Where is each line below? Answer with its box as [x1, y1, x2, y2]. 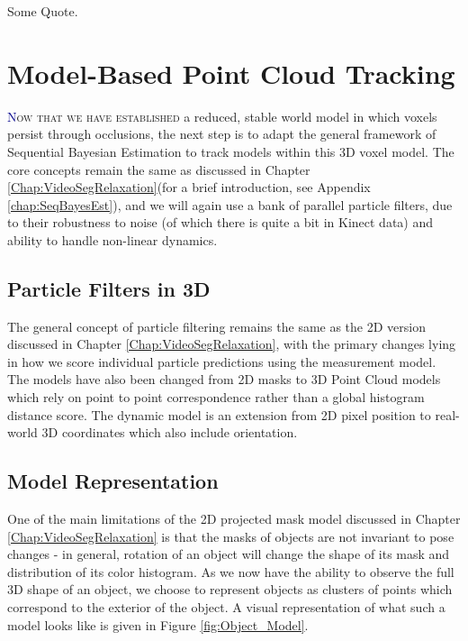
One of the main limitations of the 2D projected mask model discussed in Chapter [7, 509, 461, 528]
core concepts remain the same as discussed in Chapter [7, 160, 310, 179]
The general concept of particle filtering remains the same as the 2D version [7, 316, 426, 335]
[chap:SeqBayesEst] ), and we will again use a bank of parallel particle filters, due [7, 195, 453, 214]
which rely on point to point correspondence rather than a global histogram [7, 388, 425, 407]
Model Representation [7, 467, 219, 495]
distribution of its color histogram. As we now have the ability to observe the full [7, 562, 454, 581]
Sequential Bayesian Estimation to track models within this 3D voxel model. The [7, 142, 454, 160]
